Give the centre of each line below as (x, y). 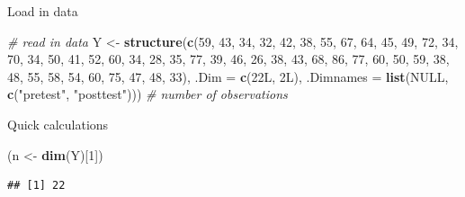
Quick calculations (58, 124)
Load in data (43, 11)
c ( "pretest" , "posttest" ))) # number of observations (148, 94)
